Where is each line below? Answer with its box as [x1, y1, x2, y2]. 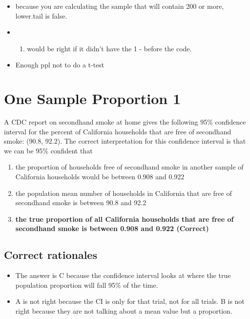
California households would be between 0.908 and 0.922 [15, 171, 185, 182]
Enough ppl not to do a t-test [15, 60, 104, 70]
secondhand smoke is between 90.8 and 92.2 [15, 197, 146, 208]
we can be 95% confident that [4, 145, 93, 155]
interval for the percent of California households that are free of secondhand [4, 126, 231, 136]
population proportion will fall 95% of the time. [15, 279, 158, 290]
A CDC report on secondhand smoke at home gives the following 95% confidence [4, 117, 246, 127]
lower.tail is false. [15, 10, 67, 21]
